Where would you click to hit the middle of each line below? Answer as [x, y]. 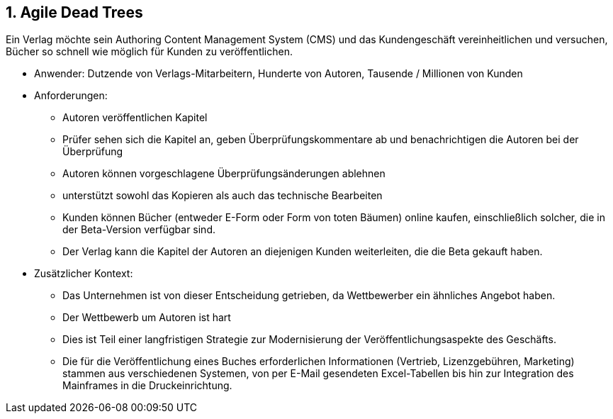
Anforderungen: [71, 96]
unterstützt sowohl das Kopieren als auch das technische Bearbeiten [223, 196]
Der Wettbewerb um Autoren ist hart [147, 318]
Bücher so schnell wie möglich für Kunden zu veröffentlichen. [149, 52]
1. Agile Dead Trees [74, 12]
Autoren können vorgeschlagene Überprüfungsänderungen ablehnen [224, 174]
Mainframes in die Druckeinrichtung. [147, 386]
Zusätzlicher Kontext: [84, 274]
